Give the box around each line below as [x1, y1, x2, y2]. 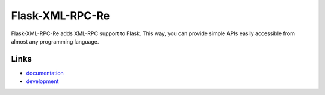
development [26, 78, 59, 85]
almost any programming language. [11, 38, 99, 45]
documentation [26, 69, 64, 76]
